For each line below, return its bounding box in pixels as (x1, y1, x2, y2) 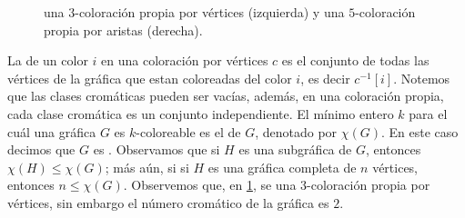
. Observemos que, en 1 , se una (123, 175, 297, 194)
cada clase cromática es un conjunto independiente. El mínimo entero (7, 104, 394, 123)
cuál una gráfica (7, 122, 96, 141)
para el (409, 104, 448, 123)
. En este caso (381, 122, 459, 141)
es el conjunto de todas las (281, 51, 430, 70)
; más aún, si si (105, 157, 189, 176)
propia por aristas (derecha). (44, 20, 203, 39)
